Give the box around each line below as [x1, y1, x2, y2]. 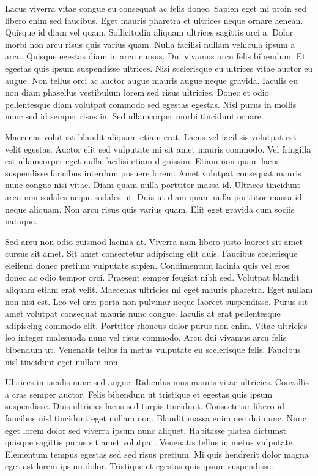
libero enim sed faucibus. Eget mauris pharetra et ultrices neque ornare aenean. [5, 13, 303, 26]
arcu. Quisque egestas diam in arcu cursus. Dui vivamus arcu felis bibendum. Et [5, 50, 306, 62]
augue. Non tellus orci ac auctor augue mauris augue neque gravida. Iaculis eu [5, 74, 298, 86]
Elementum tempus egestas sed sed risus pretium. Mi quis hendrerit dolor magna [5, 447, 309, 460]
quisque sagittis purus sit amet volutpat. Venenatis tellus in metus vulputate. [5, 436, 295, 448]
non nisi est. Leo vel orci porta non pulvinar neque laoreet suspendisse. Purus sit [5, 295, 308, 308]
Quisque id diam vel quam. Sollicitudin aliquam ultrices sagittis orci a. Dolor [5, 26, 294, 39]
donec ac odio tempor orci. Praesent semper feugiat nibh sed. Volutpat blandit [5, 271, 300, 284]
